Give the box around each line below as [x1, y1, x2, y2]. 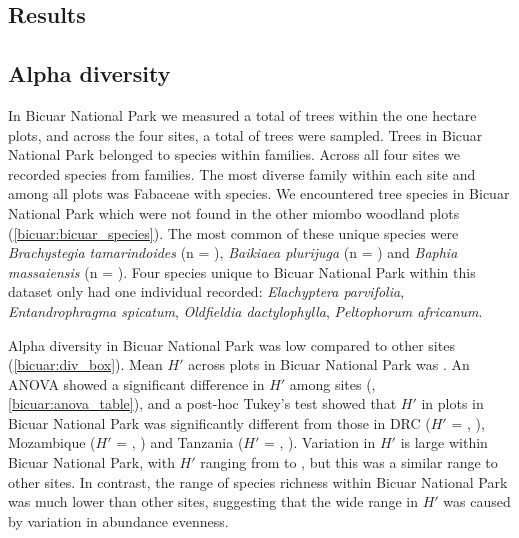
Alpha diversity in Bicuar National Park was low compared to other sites [8, 334, 455, 355]
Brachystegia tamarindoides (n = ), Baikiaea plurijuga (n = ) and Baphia [8, 242, 458, 263]
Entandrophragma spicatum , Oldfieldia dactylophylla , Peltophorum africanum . [8, 300, 483, 321]
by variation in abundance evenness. [8, 510, 229, 531]
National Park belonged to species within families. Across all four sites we [8, 144, 460, 165]
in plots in [421, 393, 484, 414]
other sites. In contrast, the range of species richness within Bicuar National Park [8, 471, 508, 492]
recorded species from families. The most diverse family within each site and [8, 163, 476, 184]
